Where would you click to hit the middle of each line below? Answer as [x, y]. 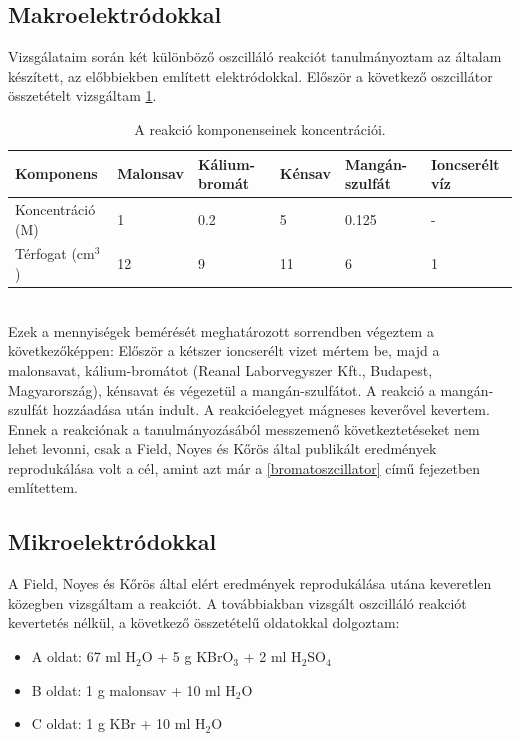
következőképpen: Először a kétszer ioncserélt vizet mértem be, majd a [224, 350]
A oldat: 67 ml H [84, 656]
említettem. [43, 487]
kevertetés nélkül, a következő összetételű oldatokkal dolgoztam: [204, 622]
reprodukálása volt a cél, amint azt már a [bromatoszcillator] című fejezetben [244, 467]
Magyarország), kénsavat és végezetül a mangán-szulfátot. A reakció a [222, 389]
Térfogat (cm [55, 253]
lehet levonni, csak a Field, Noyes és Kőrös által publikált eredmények [222, 448]
